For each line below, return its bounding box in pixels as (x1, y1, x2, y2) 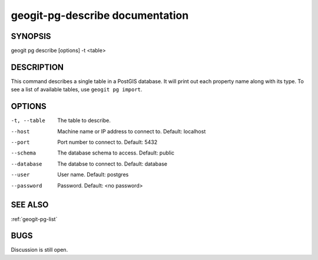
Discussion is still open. (11, 246, 68, 254)
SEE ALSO (11, 200, 49, 210)
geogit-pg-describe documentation (11, 9, 189, 22)
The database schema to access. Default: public (57, 149, 175, 156)
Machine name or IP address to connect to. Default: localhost (57, 127, 206, 135)
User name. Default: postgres (57, 171, 129, 178)
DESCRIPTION (11, 62, 64, 72)
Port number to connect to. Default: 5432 (57, 139, 158, 146)
